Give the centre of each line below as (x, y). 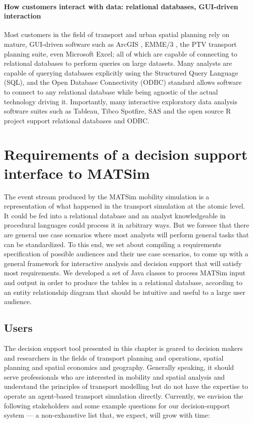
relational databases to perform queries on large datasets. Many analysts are (118, 63)
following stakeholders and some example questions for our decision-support (117, 405)
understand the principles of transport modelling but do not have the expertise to (126, 386)
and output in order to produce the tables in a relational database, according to (123, 282)
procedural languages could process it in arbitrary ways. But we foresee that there (126, 225)
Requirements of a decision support (126, 154)
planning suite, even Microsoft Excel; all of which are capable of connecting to (121, 53)
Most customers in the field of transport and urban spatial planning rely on (117, 34)
